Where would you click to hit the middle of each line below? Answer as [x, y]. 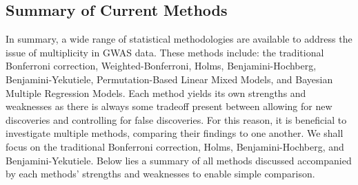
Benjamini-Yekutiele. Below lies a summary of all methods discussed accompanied [179, 160]
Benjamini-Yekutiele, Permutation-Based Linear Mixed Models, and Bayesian [169, 79]
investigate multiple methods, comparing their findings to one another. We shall [175, 133]
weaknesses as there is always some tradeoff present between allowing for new [169, 106]
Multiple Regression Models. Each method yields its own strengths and [156, 92]
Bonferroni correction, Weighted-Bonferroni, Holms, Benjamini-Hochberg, [161, 66]
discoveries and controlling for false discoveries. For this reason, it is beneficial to [176, 119]
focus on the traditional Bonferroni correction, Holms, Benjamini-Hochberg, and [175, 146]
